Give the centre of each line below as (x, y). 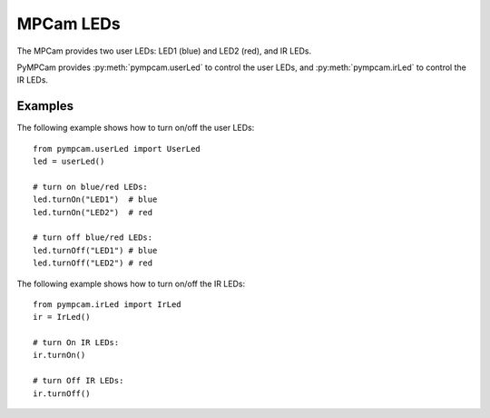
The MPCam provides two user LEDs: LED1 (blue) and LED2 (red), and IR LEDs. (164, 51)
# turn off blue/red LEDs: (93, 238)
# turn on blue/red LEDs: (91, 187)
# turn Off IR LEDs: (78, 381)
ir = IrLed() (62, 317)
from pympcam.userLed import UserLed (117, 149)
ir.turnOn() (59, 355)
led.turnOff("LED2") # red (93, 263)
